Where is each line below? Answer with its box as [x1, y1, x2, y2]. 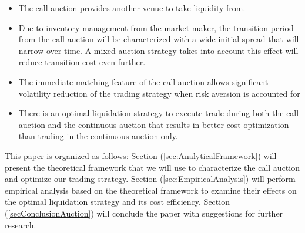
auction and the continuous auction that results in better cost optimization [18, 118, 289, 130]
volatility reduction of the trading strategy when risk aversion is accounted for [18, 87, 300, 99]
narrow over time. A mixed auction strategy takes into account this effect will [18, 44, 299, 56]
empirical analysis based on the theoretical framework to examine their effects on [5, 184, 297, 196]
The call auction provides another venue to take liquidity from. [18, 2, 246, 13]
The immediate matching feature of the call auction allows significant [18, 75, 269, 87]
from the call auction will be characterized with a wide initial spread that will [18, 33, 299, 45]
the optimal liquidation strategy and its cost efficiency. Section [5, 195, 230, 208]
